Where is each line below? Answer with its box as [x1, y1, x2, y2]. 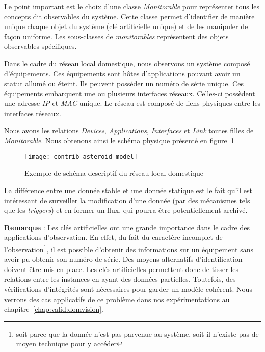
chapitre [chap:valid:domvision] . [4, 304, 104, 314]
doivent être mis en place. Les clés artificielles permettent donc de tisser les [4, 263, 239, 274]
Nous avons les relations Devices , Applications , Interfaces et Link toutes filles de [4, 125, 254, 136]
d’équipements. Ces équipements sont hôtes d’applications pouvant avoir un [4, 68, 241, 78]
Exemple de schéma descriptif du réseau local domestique [24, 168, 203, 178]
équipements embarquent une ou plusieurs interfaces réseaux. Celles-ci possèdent [4, 88, 255, 98]
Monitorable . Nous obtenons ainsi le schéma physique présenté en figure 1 [4, 135, 234, 146]
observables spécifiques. [4, 41, 77, 51]
